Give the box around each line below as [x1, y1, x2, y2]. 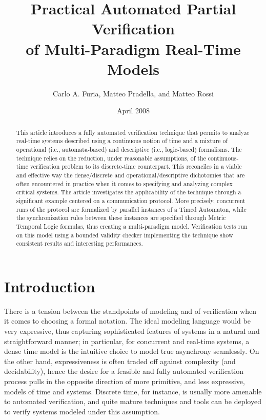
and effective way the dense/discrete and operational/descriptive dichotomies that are [16, 170, 245, 179]
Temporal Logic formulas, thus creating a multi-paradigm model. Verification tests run [16, 222, 248, 230]
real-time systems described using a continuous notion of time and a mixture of [16, 136, 228, 145]
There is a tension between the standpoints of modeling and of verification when [4, 305, 256, 316]
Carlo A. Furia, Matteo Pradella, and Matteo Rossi [53, 88, 214, 98]
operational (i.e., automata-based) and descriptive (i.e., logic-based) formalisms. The [16, 145, 242, 153]
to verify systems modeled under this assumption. [4, 406, 160, 416]
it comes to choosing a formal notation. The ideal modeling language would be [4, 315, 251, 326]
